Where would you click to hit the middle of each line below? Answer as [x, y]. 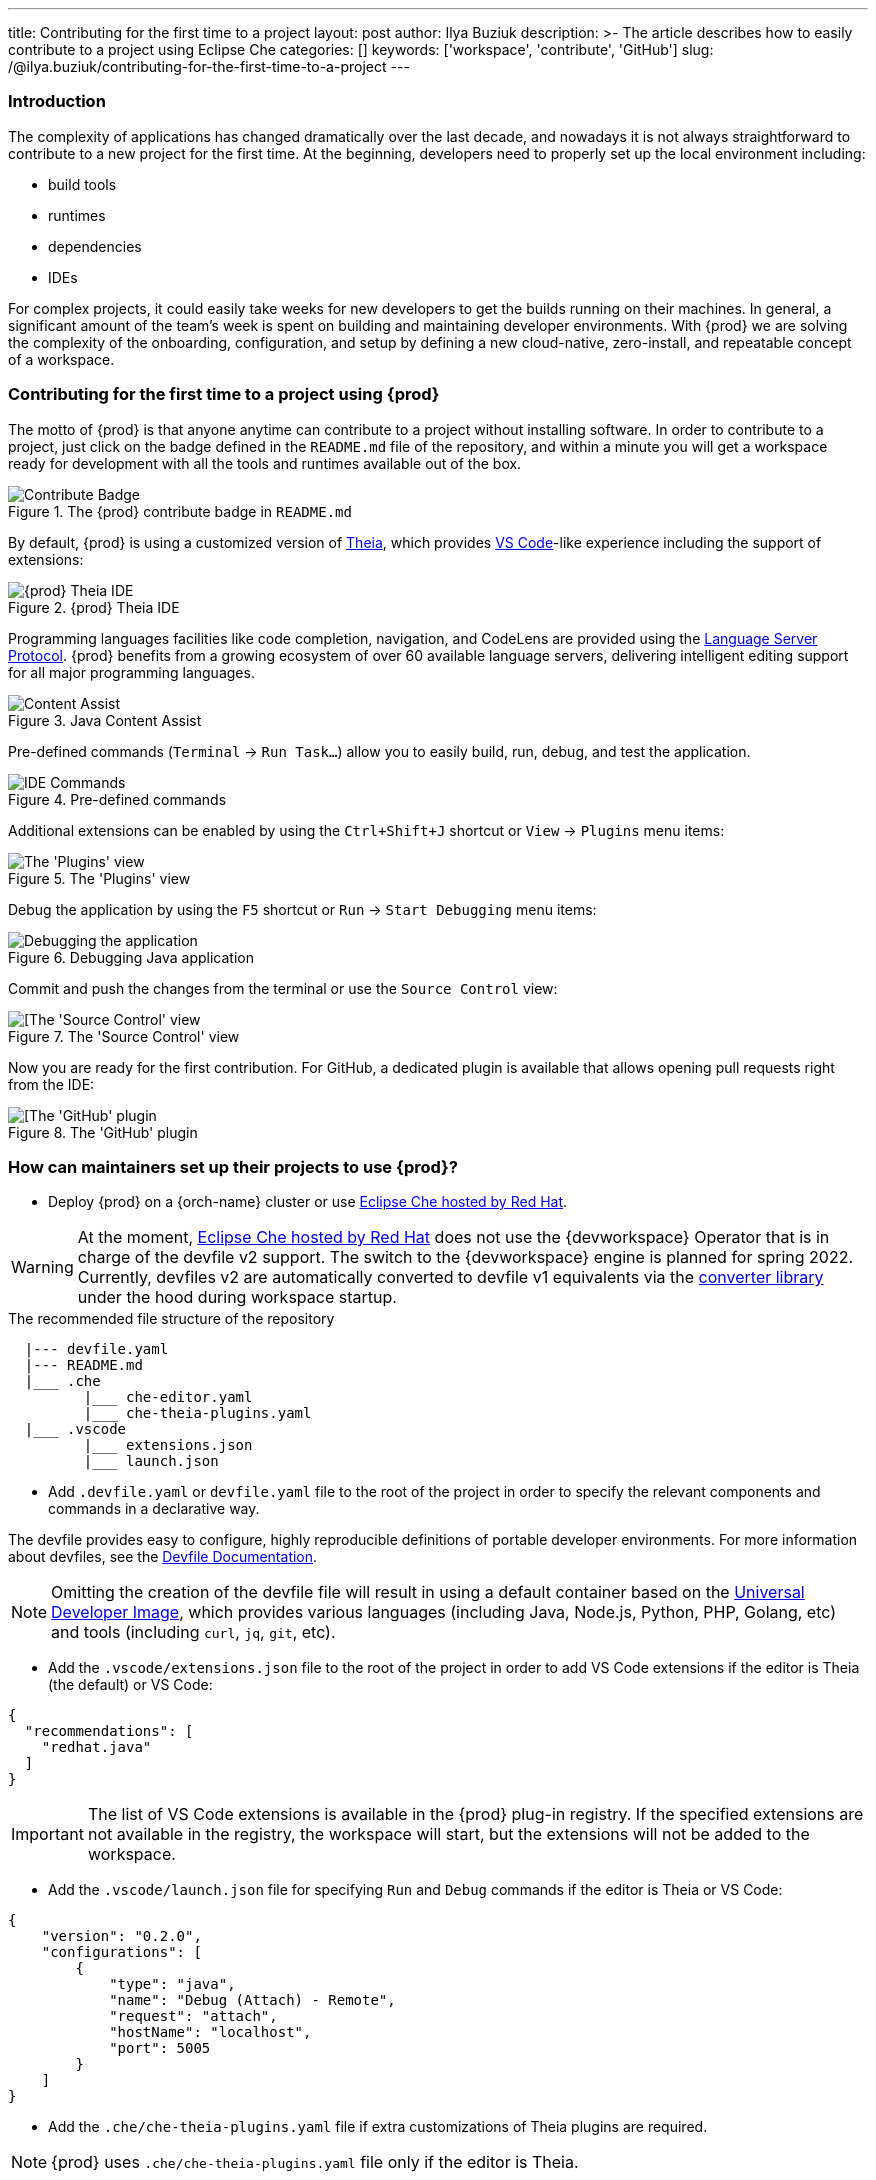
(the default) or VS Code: [130, 1685]
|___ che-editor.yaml [168, 1397]
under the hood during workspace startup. [237, 1297]
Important [47, 1834]
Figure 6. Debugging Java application [131, 957]
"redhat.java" [96, 1747]
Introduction [57, 101]
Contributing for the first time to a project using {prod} [224, 394]
